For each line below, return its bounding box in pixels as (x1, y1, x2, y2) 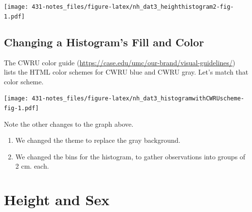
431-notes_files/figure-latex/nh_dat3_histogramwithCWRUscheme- (32, 95, 244, 102)
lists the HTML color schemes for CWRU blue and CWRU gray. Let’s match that (4, 67, 249, 77)
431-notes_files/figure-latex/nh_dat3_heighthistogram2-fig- (32, 3, 234, 10)
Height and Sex (4, 190, 110, 210)
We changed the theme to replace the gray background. (15, 135, 180, 145)
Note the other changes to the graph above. (4, 118, 134, 129)
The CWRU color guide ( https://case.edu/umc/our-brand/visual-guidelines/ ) (4, 57, 235, 67)
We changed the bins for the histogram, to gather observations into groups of (15, 151, 246, 161)
